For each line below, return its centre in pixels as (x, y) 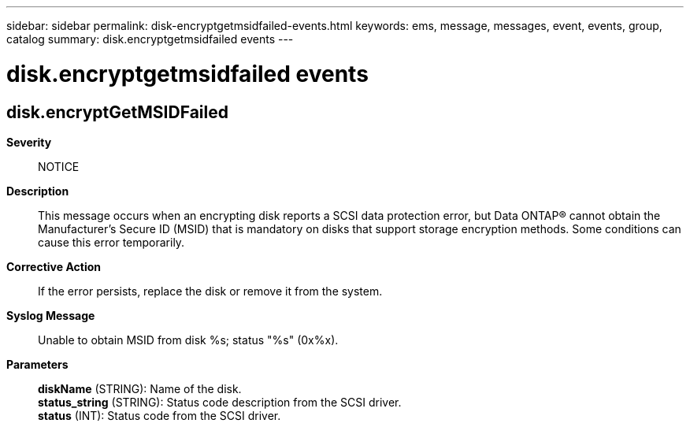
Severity (29, 142)
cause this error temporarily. (111, 242)
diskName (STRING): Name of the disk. (140, 388)
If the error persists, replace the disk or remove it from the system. (210, 291)
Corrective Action (54, 266)
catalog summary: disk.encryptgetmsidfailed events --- (150, 39)
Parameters (37, 364)
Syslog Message (51, 315)
